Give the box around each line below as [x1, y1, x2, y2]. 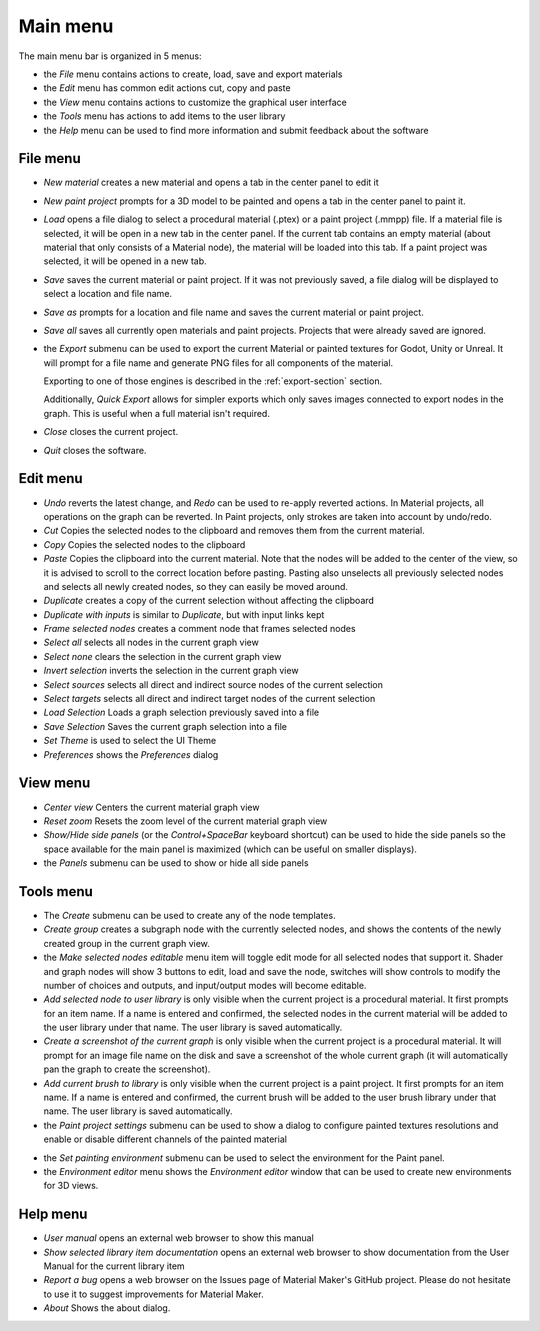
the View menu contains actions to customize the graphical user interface [43, 96, 347, 108]
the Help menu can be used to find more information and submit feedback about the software [43, 124, 429, 136]
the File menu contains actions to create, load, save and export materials [43, 68, 343, 80]
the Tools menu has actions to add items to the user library [43, 110, 286, 122]
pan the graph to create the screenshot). [43, 1063, 211, 1075]
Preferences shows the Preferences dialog [43, 748, 219, 760]
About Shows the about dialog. [43, 1302, 171, 1314]
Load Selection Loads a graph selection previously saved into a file [43, 706, 320, 719]
